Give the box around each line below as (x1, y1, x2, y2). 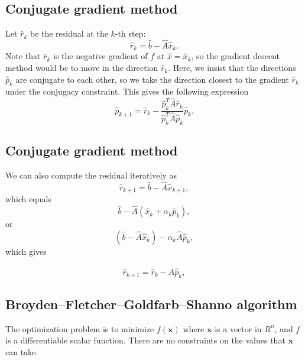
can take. (5, 345, 38, 358)
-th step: (115, 27, 146, 40)
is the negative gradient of (53, 50, 148, 62)
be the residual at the (30, 27, 108, 40)
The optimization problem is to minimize (5, 322, 154, 335)
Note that (5, 50, 41, 62)
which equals (5, 193, 51, 205)
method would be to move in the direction (5, 61, 158, 74)
